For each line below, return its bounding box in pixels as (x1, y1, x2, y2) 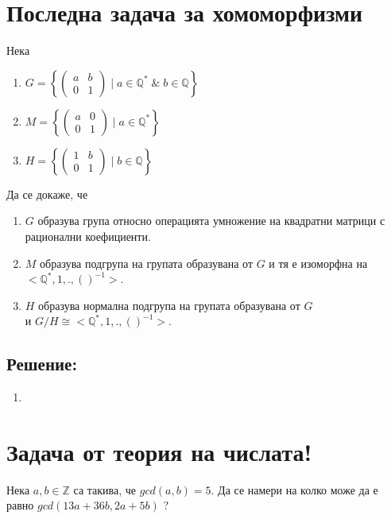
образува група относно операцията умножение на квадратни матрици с (37, 212, 385, 229)
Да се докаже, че (6, 185, 88, 202)
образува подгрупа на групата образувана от (40, 254, 254, 271)
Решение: (6, 351, 78, 376)
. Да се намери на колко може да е (211, 481, 378, 498)
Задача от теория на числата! (6, 435, 312, 467)
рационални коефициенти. (25, 227, 151, 244)
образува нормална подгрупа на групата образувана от (38, 296, 300, 313)
